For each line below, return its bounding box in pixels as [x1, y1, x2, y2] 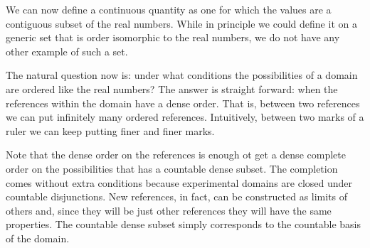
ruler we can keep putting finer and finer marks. [6, 123, 215, 138]
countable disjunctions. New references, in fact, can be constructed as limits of [6, 189, 348, 204]
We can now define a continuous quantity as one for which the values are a [6, 2, 332, 16]
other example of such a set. [6, 43, 128, 58]
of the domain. [6, 230, 70, 245]
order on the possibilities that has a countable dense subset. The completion [6, 161, 338, 176]
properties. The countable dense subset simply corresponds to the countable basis [6, 217, 361, 232]
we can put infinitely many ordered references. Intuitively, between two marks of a [6, 109, 364, 124]
